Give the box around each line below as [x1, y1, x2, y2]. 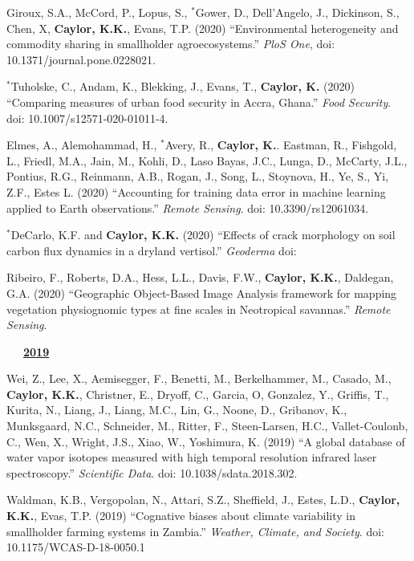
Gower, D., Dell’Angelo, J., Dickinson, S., [195, 4, 400, 20]
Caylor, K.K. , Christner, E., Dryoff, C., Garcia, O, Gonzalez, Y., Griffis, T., [6, 385, 389, 402]
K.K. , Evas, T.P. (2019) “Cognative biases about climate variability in [6, 507, 356, 524]
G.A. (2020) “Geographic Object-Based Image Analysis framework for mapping [6, 284, 397, 301]
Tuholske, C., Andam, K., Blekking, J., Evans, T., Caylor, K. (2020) [10, 78, 355, 95]
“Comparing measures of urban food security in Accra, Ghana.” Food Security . [6, 93, 392, 110]
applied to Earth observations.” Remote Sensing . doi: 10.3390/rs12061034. [6, 199, 369, 216]
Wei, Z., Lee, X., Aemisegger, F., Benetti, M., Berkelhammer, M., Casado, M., [6, 370, 392, 387]
